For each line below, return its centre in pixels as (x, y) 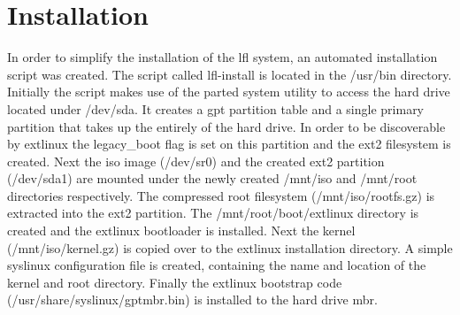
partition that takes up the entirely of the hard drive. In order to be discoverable (226, 126)
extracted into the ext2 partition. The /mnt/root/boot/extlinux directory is (213, 213)
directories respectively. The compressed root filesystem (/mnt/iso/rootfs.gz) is (221, 195)
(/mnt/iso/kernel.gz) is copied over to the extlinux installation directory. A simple (230, 247)
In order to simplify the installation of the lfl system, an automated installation (222, 57)
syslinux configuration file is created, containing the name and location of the (217, 265)
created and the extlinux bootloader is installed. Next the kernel (181, 230)
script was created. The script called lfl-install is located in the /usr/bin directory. (230, 74)
